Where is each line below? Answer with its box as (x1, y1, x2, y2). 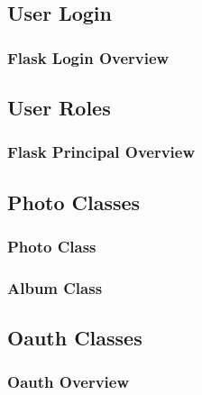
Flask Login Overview (7, 46, 170, 69)
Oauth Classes (7, 324, 142, 352)
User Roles (7, 94, 111, 122)
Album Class (7, 276, 103, 299)
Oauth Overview (7, 371, 130, 393)
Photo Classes (7, 188, 141, 216)
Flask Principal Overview (7, 141, 196, 163)
